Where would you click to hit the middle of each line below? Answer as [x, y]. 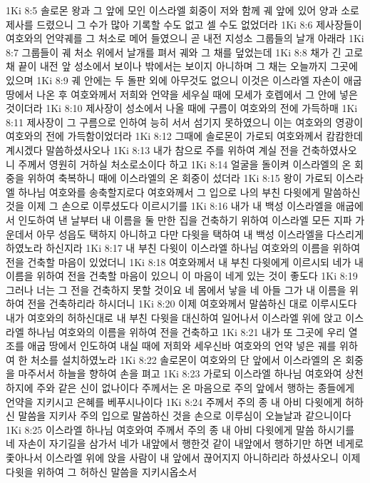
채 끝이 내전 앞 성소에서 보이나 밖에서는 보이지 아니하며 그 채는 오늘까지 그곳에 [182, 66]
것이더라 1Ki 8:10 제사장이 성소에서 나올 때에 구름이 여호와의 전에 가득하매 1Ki [182, 108]
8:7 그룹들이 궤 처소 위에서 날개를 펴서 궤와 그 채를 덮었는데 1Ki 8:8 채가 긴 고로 [185, 52]
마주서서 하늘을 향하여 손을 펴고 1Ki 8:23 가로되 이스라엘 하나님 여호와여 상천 [191, 373]
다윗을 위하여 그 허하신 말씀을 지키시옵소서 [102, 471]
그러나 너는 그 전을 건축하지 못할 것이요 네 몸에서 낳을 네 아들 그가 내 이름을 [176, 289]
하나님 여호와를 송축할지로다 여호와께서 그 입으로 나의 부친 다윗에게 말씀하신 [189, 192]
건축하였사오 [329, 149]
